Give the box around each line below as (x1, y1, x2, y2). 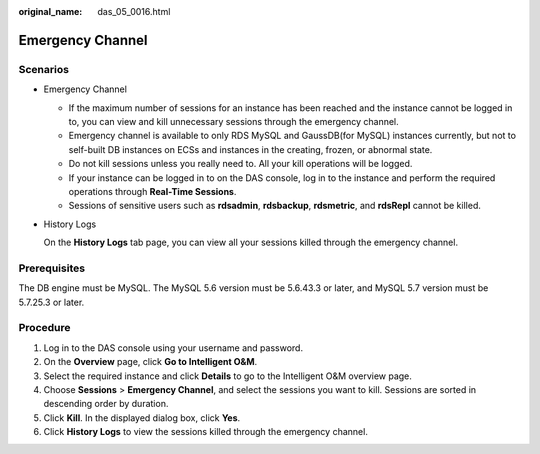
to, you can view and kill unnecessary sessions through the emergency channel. (68, 115, 399, 127)
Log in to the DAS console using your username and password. (43, 341, 304, 354)
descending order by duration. (43, 398, 169, 410)
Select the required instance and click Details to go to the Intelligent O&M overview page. (43, 370, 412, 382)
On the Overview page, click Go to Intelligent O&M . (43, 356, 258, 368)
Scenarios (18, 62, 70, 76)
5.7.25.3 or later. (18, 296, 85, 308)
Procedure (18, 321, 71, 335)
